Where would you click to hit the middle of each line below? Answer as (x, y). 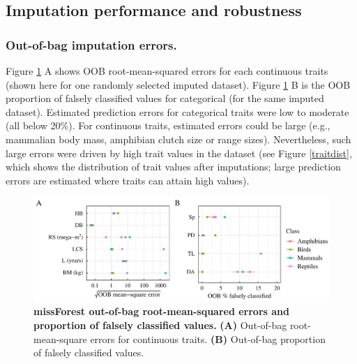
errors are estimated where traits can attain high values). (128, 180)
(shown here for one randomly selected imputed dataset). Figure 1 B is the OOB (178, 84)
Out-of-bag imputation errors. (91, 44)
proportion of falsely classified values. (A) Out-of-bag (160, 325)
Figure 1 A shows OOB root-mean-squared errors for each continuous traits (167, 71)
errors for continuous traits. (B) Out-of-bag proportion (208, 338)
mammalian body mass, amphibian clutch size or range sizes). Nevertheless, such (178, 139)
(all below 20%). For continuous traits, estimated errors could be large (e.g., (168, 125)
